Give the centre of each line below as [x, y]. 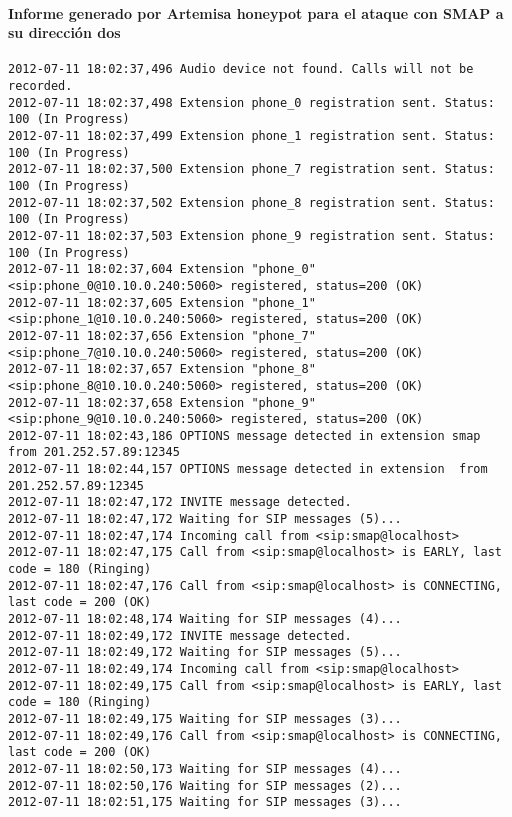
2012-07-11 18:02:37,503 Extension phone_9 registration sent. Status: [251, 235]
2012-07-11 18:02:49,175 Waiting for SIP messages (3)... [205, 718]
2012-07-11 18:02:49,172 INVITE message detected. [180, 635]
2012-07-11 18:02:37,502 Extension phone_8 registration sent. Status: [251, 202]
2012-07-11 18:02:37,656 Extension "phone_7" [162, 335]
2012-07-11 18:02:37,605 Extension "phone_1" [162, 302]
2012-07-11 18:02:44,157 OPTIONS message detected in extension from [248, 469]
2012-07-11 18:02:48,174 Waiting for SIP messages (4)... [205, 619]
